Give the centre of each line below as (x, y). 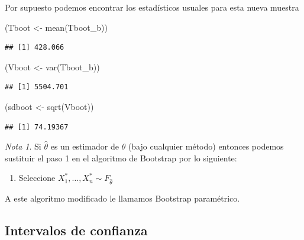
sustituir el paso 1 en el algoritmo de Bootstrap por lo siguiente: (121, 158)
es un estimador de (85, 146)
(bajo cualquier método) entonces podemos (206, 146)
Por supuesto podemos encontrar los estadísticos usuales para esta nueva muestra (152, 7)
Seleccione (37, 178)
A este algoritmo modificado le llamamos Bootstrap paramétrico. (122, 198)
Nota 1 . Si (23, 146)
